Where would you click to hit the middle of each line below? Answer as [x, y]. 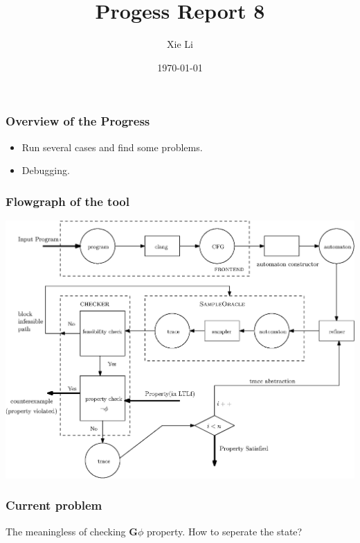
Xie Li [180, 44]
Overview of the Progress [78, 121]
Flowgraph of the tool [67, 201]
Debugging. [46, 170]
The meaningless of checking [66, 531]
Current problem [54, 505]
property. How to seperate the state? [224, 531]
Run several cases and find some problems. [112, 147]
